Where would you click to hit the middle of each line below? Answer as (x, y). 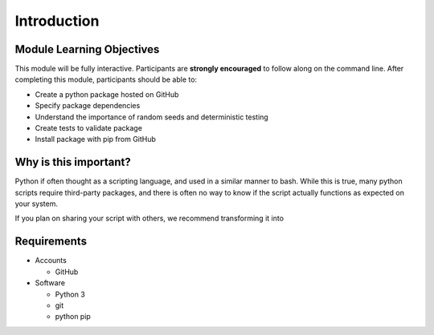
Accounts (51, 260)
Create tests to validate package (88, 128)
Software (50, 283)
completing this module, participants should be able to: (106, 79)
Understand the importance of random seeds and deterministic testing (151, 117)
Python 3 (70, 294)
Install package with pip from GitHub (96, 139)
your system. (37, 204)
